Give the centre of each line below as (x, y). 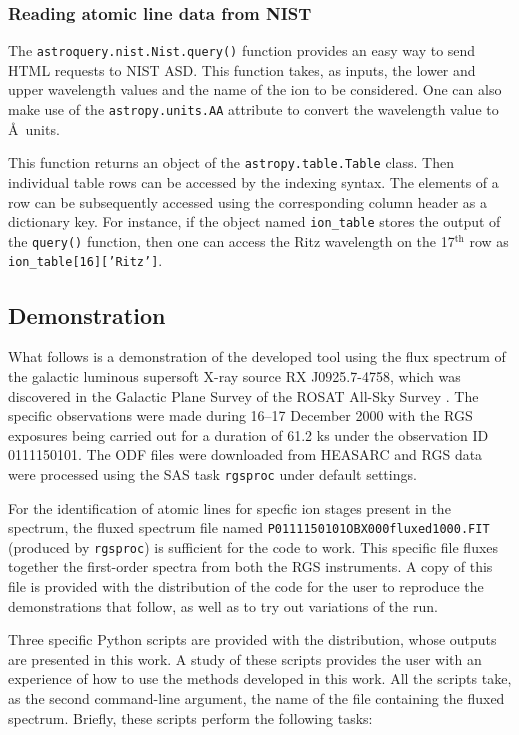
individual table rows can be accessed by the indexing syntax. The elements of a (253, 181)
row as (489, 240)
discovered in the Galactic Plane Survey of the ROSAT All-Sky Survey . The (243, 395)
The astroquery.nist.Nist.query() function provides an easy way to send (242, 50)
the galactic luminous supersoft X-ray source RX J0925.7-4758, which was (234, 375)
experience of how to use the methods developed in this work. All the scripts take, (260, 678)
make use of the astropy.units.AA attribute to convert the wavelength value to (253, 109)
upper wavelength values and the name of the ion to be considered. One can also (255, 89)
